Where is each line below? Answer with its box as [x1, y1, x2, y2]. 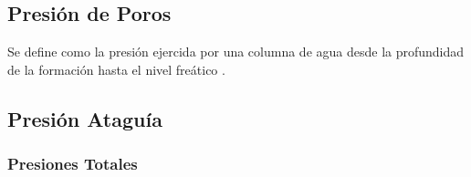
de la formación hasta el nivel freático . [7, 59, 225, 78]
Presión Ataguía [7, 104, 162, 132]
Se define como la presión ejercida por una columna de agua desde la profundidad [7, 42, 465, 61]
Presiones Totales [7, 152, 138, 175]
